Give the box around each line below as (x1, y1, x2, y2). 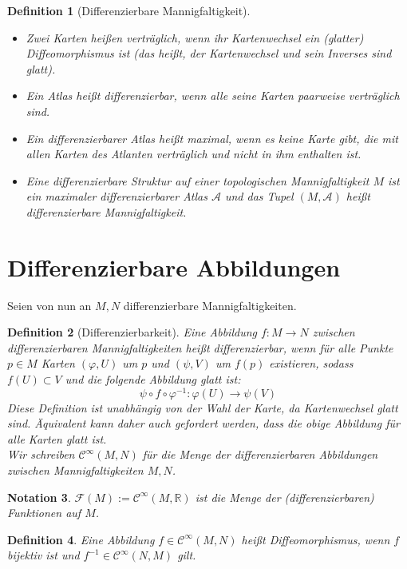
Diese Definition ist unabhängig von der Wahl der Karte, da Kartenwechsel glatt (7, 399, 398, 416)
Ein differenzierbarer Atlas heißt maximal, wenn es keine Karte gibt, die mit (26, 129, 398, 146)
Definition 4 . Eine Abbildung (7, 531, 155, 547)
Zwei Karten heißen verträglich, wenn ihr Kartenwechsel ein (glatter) (26, 29, 364, 46)
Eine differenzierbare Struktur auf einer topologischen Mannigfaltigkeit (26, 172, 369, 189)
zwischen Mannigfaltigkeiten (7, 462, 144, 479)
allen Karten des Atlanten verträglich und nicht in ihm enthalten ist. (26, 145, 362, 162)
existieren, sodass (269, 355, 354, 372)
